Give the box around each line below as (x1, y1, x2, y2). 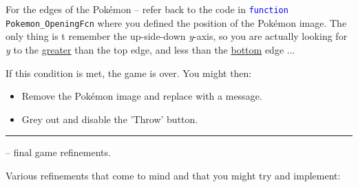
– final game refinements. (6, 145, 111, 159)
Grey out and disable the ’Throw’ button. (21, 111, 198, 126)
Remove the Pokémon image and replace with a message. (21, 89, 262, 103)
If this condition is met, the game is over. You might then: (6, 65, 252, 80)
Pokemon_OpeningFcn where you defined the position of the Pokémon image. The (6, 15, 347, 30)
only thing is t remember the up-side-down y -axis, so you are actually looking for (6, 29, 348, 43)
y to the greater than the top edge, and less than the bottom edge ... (6, 42, 295, 56)
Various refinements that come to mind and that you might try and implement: (6, 168, 341, 182)
